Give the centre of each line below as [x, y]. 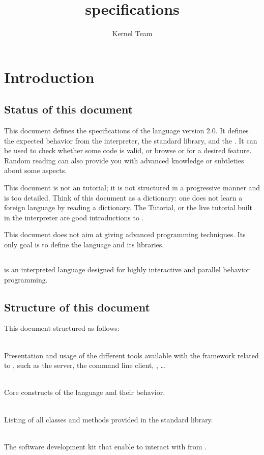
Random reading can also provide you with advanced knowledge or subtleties [124, 160]
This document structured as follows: [62, 328]
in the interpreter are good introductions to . [74, 217]
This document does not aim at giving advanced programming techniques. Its [125, 234]
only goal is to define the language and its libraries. [84, 245]
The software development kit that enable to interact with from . [106, 446]
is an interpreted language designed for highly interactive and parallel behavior [127, 269]
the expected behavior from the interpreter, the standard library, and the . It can [131, 140]
